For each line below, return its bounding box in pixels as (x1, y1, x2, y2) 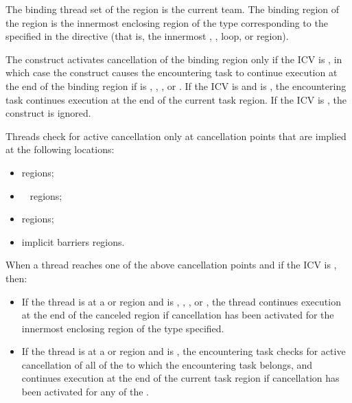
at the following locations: (5, 142, 115, 157)
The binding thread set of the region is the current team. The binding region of (5, 2, 340, 16)
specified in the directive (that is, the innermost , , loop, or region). (5, 29, 289, 43)
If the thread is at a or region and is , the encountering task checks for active (21, 344, 346, 358)
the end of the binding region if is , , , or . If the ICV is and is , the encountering (5, 78, 347, 93)
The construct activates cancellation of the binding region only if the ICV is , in (5, 51, 342, 66)
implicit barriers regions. (21, 234, 125, 249)
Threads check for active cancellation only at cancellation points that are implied (5, 128, 347, 143)
